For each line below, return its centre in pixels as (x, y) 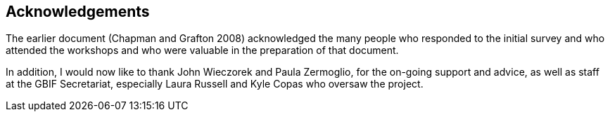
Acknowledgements (78, 12)
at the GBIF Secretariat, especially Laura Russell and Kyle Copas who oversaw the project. (215, 84)
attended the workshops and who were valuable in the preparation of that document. (202, 50)
